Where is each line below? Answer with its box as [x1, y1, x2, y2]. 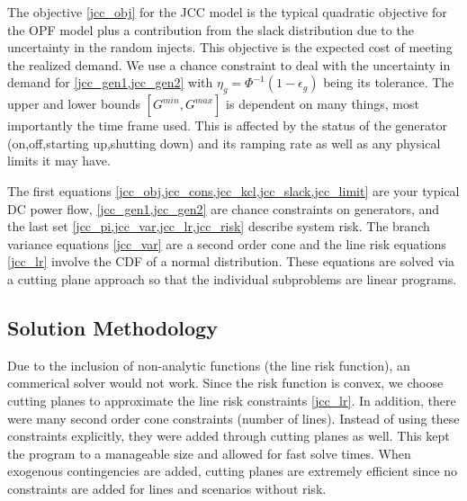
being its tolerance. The [323, 73, 454, 92]
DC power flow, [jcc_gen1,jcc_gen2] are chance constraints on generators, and [7, 199, 440, 218]
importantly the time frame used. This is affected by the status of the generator [7, 116, 447, 135]
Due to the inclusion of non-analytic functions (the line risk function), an [7, 355, 410, 374]
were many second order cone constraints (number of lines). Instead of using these [7, 408, 460, 427]
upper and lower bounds [7, 94, 140, 113]
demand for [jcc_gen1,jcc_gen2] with [7, 73, 213, 92]
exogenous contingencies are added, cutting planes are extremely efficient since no [7, 461, 458, 480]
